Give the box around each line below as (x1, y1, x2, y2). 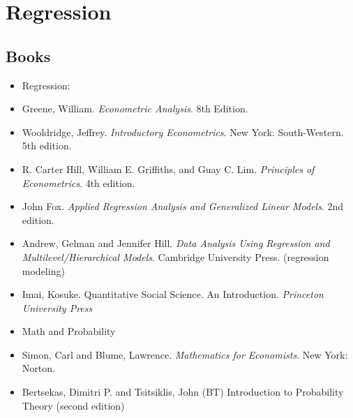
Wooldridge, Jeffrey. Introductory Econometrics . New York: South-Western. (22, 124, 344, 139)
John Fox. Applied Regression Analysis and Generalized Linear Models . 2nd (22, 199, 344, 214)
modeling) (22, 263, 65, 278)
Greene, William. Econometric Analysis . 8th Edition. (22, 101, 248, 116)
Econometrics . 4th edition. (22, 175, 135, 190)
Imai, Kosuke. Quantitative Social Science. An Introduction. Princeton (22, 287, 324, 301)
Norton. (22, 361, 55, 375)
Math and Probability (22, 324, 116, 338)
